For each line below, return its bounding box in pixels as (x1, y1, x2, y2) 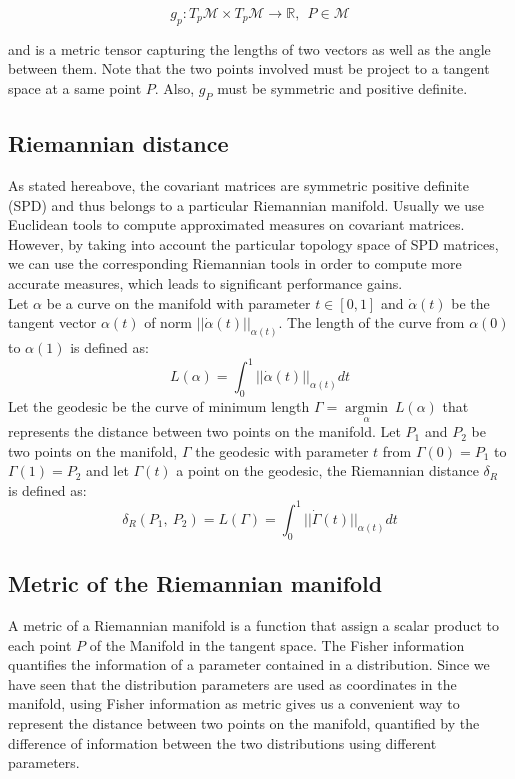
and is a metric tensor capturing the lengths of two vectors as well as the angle (8, 38, 491, 59)
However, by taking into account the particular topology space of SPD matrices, (8, 233, 499, 254)
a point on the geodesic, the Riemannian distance (176, 460, 479, 481)
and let (86, 460, 129, 481)
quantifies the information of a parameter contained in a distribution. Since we (8, 654, 490, 675)
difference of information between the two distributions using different (8, 732, 437, 753)
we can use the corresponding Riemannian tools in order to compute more (8, 253, 462, 274)
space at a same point (8, 77, 142, 98)
